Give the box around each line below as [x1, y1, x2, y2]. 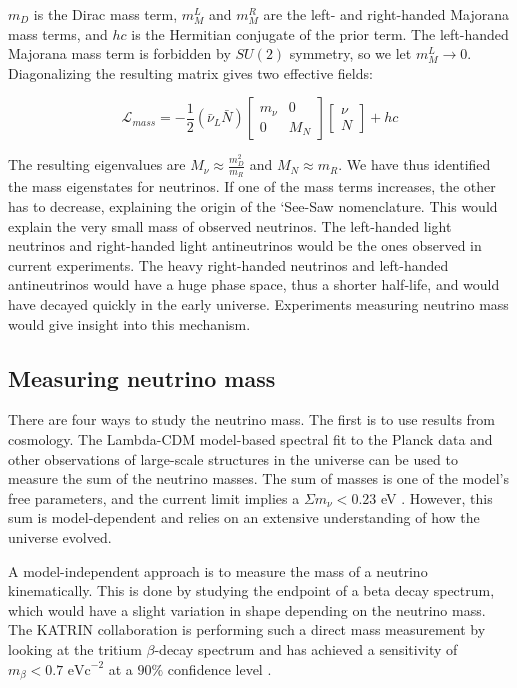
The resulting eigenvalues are [8, 154, 186, 175]
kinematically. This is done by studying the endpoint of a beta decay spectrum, [8, 580, 495, 601]
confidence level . [167, 658, 272, 679]
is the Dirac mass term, [33, 4, 178, 24]
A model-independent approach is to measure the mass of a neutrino [8, 560, 428, 581]
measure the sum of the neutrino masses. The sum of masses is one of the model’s [8, 468, 509, 489]
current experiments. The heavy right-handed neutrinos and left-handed [8, 254, 449, 275]
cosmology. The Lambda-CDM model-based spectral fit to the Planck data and [8, 429, 493, 450]
